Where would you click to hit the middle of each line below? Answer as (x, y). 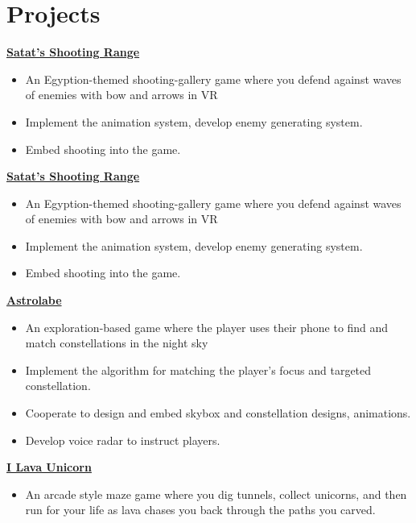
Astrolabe (34, 300)
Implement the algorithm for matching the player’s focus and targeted (198, 369)
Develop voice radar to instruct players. (123, 440)
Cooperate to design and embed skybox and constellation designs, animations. (218, 413)
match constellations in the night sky (117, 343)
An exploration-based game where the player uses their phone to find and (207, 327)
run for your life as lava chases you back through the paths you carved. (200, 510)
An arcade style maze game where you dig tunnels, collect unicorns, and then (216, 494)
